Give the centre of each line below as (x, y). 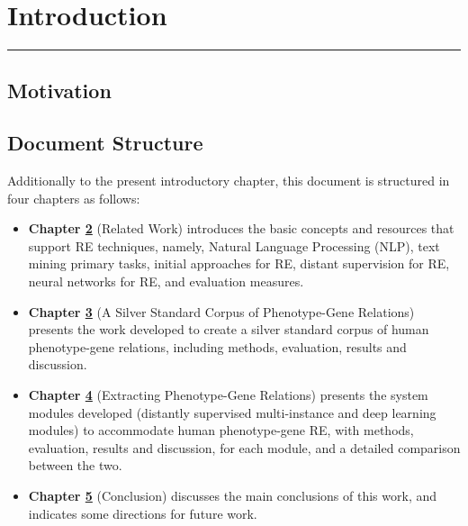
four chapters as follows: (74, 198)
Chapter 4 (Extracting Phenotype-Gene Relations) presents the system (228, 395)
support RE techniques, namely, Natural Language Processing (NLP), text (234, 245)
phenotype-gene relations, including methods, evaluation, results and (217, 346)
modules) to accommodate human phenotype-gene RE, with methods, (221, 430)
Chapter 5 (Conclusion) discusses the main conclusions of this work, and (233, 496)
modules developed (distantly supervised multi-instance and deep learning (232, 412)
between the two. (75, 465)
